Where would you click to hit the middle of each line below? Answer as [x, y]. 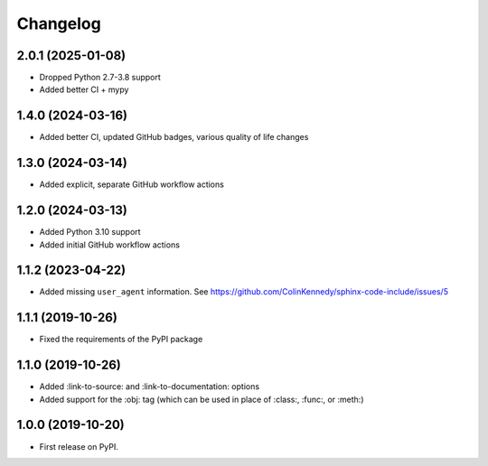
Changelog [59, 23]
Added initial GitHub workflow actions [110, 245]
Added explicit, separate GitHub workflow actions [132, 184]
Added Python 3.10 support [90, 232]
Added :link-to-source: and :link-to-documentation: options [150, 387]
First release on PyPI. [79, 446]
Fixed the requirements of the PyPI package [121, 340]
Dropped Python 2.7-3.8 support [100, 78]
